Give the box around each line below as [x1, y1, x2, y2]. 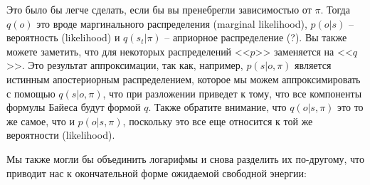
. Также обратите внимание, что [148, 100, 287, 115]
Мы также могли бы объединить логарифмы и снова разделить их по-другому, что [6, 151, 365, 166]
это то [337, 100, 364, 115]
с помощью [6, 85, 55, 100]
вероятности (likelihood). [6, 127, 115, 142]
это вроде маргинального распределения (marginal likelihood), [36, 16, 307, 31]
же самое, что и [6, 113, 75, 128]
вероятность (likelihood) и [6, 30, 120, 45]
